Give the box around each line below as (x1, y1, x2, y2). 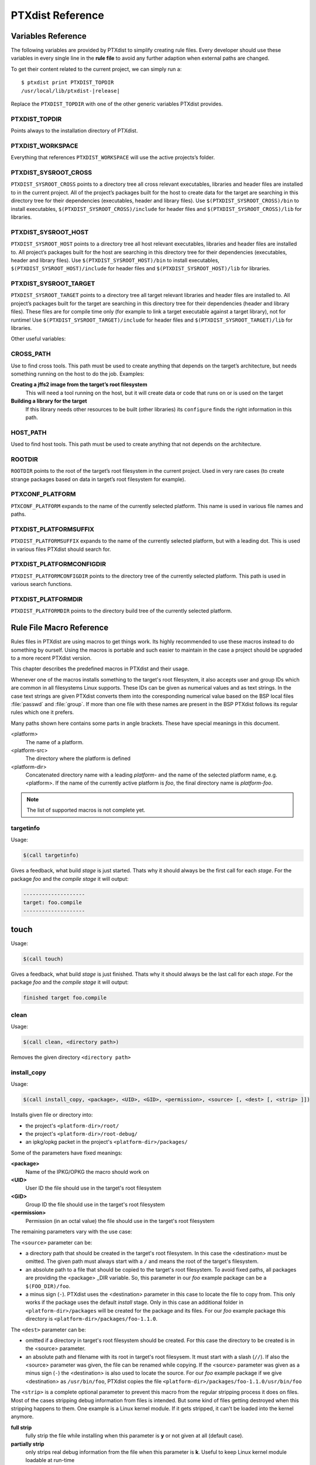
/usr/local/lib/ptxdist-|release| (21, 87, 120, 94)
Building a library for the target (11, 397, 87, 404)
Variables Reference (11, 31, 87, 41)
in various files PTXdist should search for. (11, 546, 111, 553)
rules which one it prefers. (11, 709, 74, 716)
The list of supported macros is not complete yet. (26, 806, 146, 814)
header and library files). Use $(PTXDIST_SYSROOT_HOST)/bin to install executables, (11, 257, 219, 264)
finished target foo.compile (23, 994, 107, 1001)
